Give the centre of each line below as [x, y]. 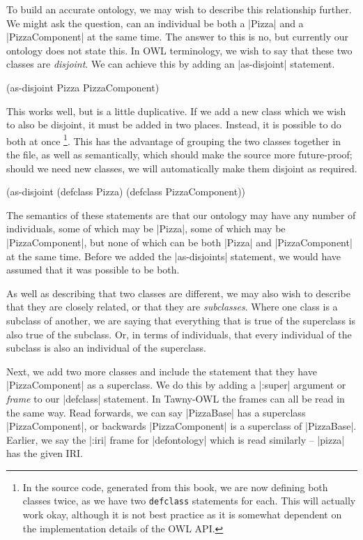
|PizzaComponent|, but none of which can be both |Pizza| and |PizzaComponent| [179, 242]
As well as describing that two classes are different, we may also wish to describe [178, 293]
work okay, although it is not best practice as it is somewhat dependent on [182, 515]
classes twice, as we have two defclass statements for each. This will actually [189, 501]
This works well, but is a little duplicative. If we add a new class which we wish [176, 111]
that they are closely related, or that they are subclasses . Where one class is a [172, 307]
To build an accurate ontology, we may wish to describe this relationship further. [179, 9]
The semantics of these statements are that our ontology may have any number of [181, 215]
